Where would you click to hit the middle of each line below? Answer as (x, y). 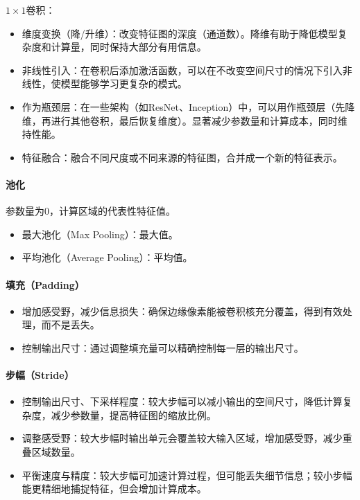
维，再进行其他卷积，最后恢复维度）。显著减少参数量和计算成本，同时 (180, 120)
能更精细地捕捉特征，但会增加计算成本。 (114, 489)
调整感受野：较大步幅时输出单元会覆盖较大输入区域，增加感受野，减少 (182, 438)
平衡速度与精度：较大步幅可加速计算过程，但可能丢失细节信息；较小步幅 (187, 475)
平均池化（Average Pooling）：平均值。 (107, 257)
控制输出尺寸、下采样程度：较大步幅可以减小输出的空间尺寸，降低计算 (182, 401)
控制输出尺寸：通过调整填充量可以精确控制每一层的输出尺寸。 (163, 347)
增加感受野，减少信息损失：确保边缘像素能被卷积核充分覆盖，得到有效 (182, 311)
